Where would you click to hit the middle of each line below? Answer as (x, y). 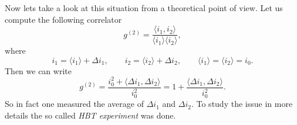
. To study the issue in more (242, 104)
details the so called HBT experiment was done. (90, 115)
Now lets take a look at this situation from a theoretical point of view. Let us (144, 8)
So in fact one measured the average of (74, 104)
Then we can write (38, 70)
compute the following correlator (63, 19)
